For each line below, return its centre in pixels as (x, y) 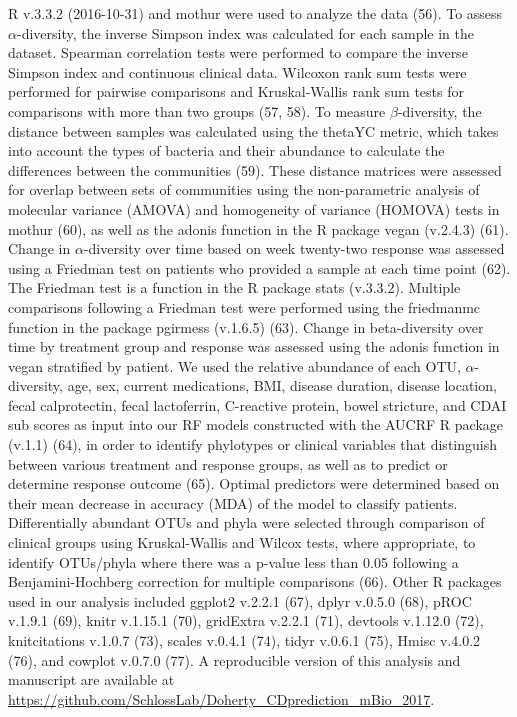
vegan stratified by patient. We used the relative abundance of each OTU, (234, 365)
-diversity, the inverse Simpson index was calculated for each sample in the (245, 32)
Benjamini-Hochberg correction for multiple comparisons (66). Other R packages (255, 581)
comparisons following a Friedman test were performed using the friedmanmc (244, 306)
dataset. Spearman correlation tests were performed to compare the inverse (238, 52)
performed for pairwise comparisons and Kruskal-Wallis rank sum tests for (236, 91)
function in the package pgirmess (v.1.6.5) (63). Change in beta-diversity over (246, 326)
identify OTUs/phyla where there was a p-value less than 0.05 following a (233, 561)
